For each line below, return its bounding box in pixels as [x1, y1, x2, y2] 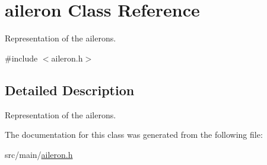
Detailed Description [5, 80, 135, 99]
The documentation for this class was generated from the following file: [5, 128, 263, 141]
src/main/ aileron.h [5, 148, 73, 160]
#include [5, 51, 38, 64]
